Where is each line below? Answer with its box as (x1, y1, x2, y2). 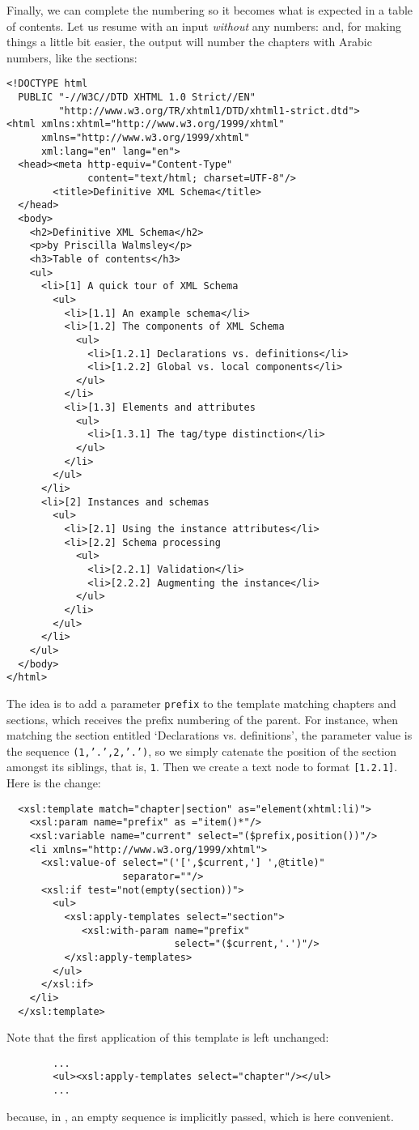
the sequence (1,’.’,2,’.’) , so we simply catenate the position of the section (6, 742, 396, 759)
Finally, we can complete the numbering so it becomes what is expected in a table (6, 2, 413, 18)
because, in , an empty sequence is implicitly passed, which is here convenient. (6, 1107, 394, 1124)
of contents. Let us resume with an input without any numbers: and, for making (6, 17, 401, 34)
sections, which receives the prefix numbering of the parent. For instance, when (6, 710, 399, 727)
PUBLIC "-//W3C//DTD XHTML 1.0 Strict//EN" (18, 92, 256, 104)
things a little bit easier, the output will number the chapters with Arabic (6, 33, 372, 50)
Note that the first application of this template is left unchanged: (6, 1029, 329, 1046)
